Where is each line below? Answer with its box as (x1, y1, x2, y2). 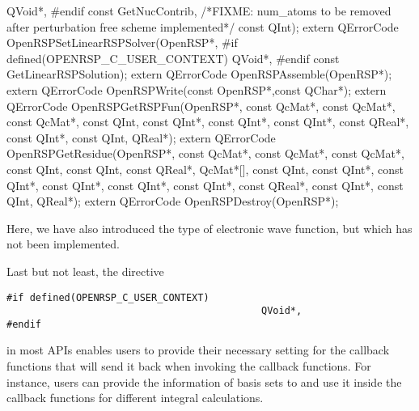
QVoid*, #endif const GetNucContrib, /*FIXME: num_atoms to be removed (6, 2, 391, 19)
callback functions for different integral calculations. (6, 389, 264, 406)
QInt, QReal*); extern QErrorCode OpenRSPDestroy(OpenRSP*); (6, 193, 339, 210)
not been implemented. (6, 235, 120, 252)
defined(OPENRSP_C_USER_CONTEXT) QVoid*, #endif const (6, 49, 340, 66)
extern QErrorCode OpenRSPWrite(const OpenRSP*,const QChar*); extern (6, 81, 387, 98)
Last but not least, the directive (6, 262, 164, 279)
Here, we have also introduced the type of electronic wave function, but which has (6, 219, 413, 236)
